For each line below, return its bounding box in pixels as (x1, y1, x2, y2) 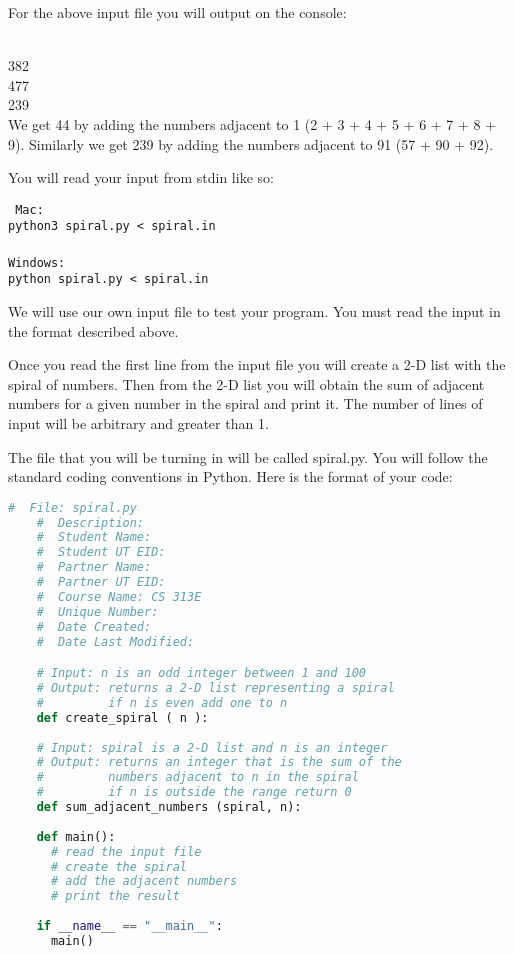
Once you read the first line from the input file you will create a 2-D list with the (8, 354, 506, 375)
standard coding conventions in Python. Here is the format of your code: (8, 466, 453, 487)
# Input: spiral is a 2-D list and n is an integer (36, 740, 388, 755)
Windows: (8, 255, 66, 270)
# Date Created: (36, 619, 152, 634)
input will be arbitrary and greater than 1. (8, 412, 269, 433)
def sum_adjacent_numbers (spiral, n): (36, 800, 302, 814)
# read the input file (50, 844, 202, 859)
